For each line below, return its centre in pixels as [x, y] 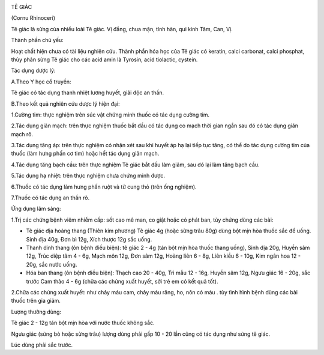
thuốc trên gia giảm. [36, 301]
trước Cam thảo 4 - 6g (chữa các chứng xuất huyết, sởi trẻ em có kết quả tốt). [122, 281]
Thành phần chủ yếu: [37, 40]
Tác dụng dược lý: [33, 71]
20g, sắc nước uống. [52, 264]
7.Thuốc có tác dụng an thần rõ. [50, 198]
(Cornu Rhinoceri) [33, 18]
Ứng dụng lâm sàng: [36, 209]
